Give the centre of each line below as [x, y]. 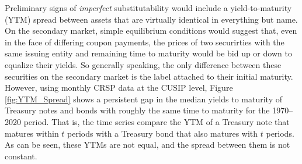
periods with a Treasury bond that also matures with [163, 133]
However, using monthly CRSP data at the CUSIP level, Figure [119, 88]
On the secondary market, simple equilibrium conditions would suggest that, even [151, 31]
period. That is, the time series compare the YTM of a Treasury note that [157, 121]
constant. [21, 156]
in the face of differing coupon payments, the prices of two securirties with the [145, 42]
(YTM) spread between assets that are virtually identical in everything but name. [151, 19]
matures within [32, 133]
